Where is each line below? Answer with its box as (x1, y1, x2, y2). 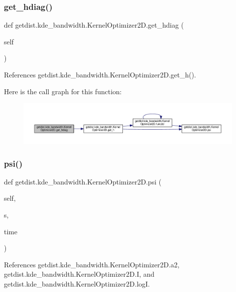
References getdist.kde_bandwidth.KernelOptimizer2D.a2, (4, 259, 179, 269)
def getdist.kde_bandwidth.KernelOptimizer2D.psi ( (4, 176, 162, 186)
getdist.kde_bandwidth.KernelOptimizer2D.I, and (4, 269, 155, 279)
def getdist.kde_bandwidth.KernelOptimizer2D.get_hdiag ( (4, 20, 184, 30)
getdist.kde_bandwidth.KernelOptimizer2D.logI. (4, 279, 150, 289)
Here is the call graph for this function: (4, 86, 122, 96)
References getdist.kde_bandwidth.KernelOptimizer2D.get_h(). (4, 70, 196, 79)
